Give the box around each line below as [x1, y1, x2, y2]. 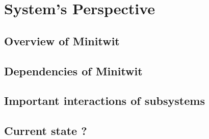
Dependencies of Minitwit [4, 63, 143, 78]
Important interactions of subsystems [4, 93, 205, 108]
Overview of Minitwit [4, 33, 120, 48]
